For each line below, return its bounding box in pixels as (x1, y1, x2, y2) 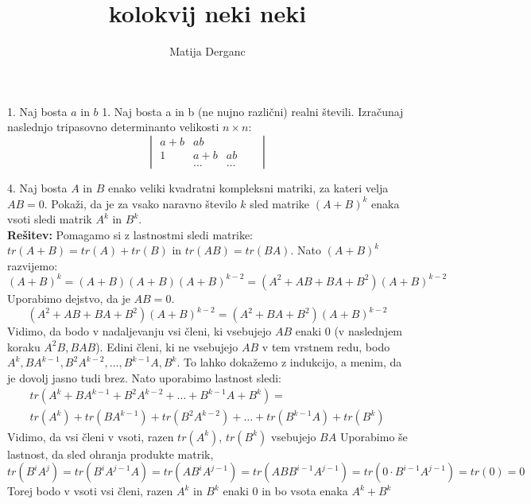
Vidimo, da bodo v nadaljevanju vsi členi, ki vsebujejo (7, 323, 272, 339)
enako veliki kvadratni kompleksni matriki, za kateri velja (108, 179, 389, 196)
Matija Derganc (169, 43, 246, 60)
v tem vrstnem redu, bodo (262, 338, 390, 355)
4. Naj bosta (7, 179, 68, 196)
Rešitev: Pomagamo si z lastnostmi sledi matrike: (7, 226, 254, 242)
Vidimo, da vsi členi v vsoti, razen (7, 428, 174, 444)
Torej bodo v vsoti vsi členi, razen (7, 483, 173, 499)
